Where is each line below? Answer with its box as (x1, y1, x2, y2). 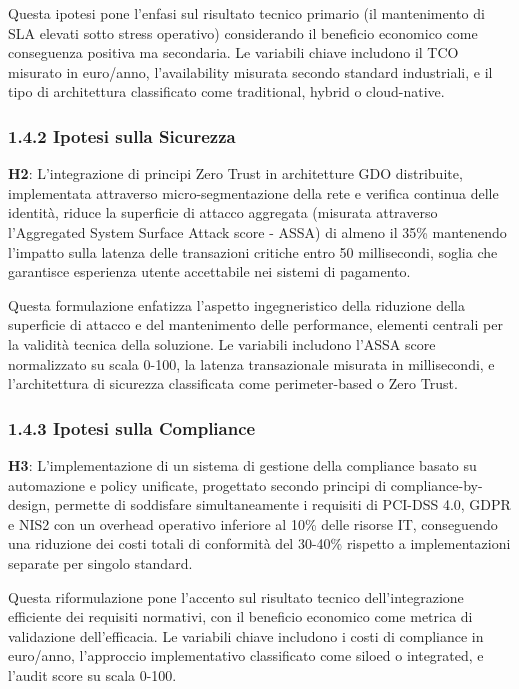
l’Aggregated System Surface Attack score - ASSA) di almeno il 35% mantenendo (8, 221, 507, 242)
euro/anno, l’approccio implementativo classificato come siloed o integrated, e (8, 645, 484, 666)
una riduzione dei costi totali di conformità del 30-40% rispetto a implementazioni (8, 533, 511, 554)
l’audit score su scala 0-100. (8, 664, 177, 685)
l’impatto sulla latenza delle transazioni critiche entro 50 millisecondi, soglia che (8, 241, 498, 262)
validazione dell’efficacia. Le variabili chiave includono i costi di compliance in (8, 625, 484, 646)
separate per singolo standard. (8, 552, 193, 573)
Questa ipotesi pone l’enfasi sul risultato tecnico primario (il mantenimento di (8, 3, 485, 23)
